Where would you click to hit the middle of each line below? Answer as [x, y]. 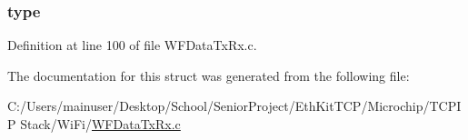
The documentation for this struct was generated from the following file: [209, 75]
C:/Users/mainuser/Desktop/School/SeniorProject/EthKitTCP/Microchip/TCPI [234, 106]
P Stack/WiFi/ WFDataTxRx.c [94, 124]
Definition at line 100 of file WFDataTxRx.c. [132, 45]
